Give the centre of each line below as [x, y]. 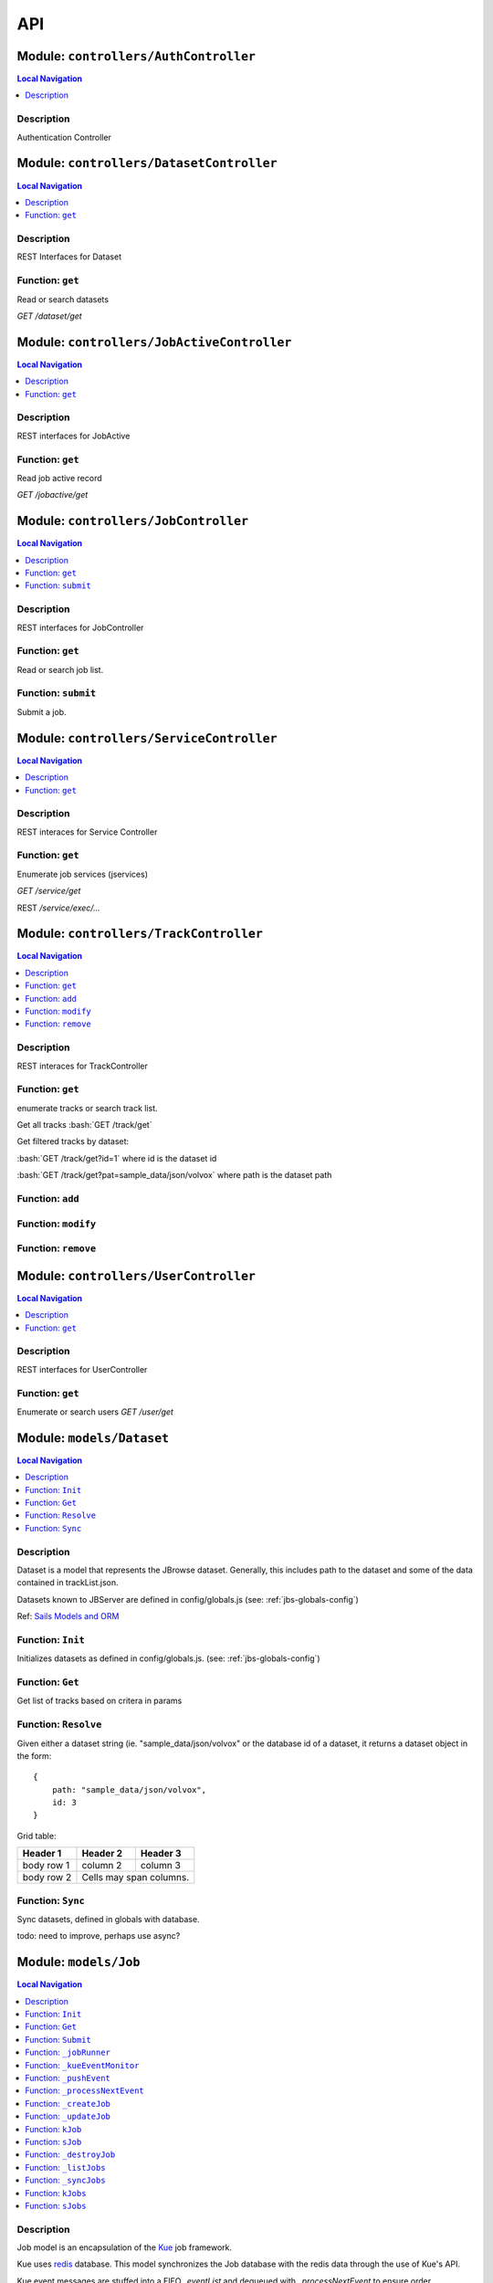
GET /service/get [49, 891]
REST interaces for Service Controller [87, 832]
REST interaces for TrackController [82, 1066]
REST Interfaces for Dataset [69, 257]
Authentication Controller [64, 137]
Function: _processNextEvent [85, 2090]
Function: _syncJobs [65, 2180]
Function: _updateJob [68, 2116]
